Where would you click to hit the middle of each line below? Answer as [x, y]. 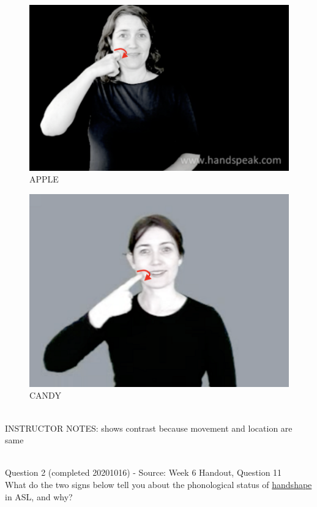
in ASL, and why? [39, 496]
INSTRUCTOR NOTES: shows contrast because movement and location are [149, 428]
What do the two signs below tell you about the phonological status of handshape [158, 484]
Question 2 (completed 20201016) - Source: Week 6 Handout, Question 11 [144, 472]
